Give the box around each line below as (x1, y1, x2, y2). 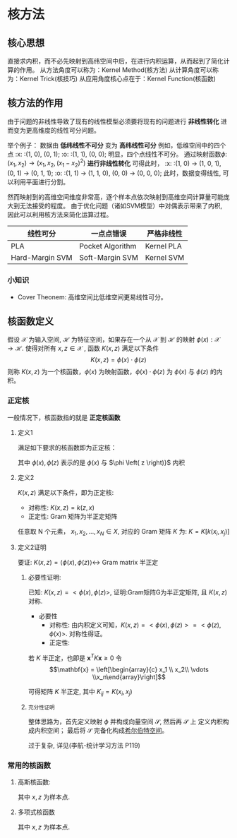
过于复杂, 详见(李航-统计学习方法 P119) (28, 741, 141, 749)
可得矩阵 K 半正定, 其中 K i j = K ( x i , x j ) (28, 688, 133, 698)
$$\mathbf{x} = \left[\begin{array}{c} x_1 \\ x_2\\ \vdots (49, 665, 209, 674)
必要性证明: (28, 573, 61, 582)
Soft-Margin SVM (79, 253, 139, 263)
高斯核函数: (17, 778, 51, 786)
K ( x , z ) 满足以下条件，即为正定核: (17, 488, 114, 496)
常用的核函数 (7, 760, 51, 770)
